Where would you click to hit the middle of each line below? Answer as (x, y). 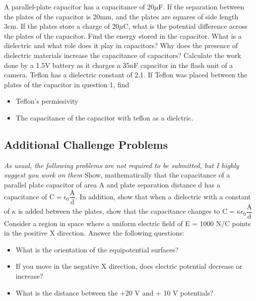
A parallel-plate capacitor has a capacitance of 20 (79, 6)
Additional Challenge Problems (86, 144)
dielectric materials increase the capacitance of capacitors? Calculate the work (123, 55)
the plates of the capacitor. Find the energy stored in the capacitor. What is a (123, 35)
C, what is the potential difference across (185, 26)
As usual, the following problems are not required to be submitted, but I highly (122, 165)
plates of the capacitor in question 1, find (67, 84)
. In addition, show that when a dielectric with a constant (163, 196)
